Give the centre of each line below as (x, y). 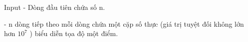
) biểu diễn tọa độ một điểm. (74, 33)
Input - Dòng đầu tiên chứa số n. (55, 7)
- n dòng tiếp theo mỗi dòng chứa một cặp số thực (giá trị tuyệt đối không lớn (124, 23)
